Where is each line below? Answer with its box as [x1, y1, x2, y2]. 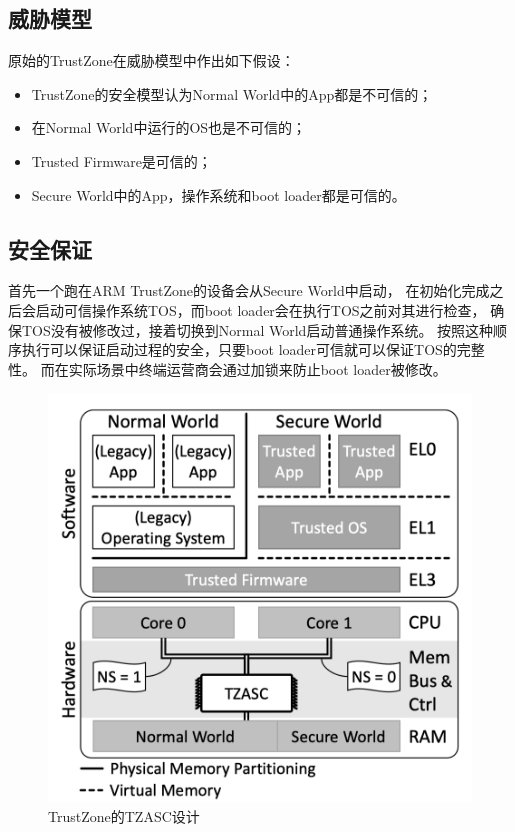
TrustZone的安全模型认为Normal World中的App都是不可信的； [31, 83, 433, 104]
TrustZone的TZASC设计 [48, 805, 200, 826]
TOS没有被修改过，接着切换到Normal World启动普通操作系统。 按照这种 [21, 319, 494, 340]
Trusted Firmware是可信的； [31, 150, 212, 171]
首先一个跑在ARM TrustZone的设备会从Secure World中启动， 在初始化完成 [8, 280, 490, 301]
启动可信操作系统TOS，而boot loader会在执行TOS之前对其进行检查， [35, 299, 486, 320]
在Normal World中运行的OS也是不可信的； [31, 117, 307, 138]
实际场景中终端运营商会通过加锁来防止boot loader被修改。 [68, 358, 447, 379]
